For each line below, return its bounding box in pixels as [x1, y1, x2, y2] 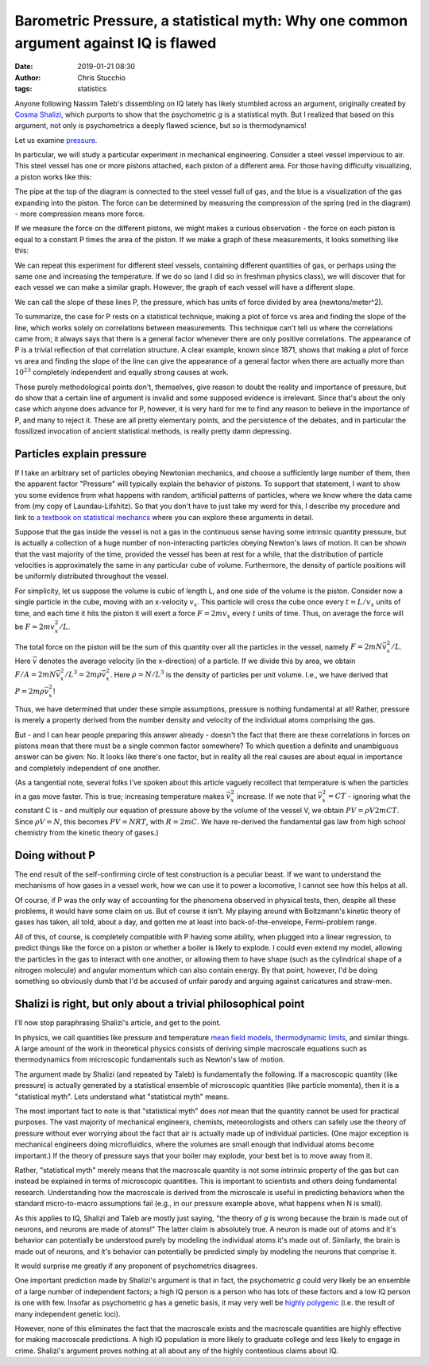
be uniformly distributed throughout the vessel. [14, 572, 169, 581]
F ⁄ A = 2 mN [14, 670, 56, 679]
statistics [77, 84, 107, 94]
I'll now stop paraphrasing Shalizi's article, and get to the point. [14, 1018, 222, 1028]
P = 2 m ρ [14, 687, 45, 696]
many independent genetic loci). [14, 1309, 121, 1318]
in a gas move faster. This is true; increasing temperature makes [14, 791, 225, 801]
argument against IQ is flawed [14, 34, 217, 52]
